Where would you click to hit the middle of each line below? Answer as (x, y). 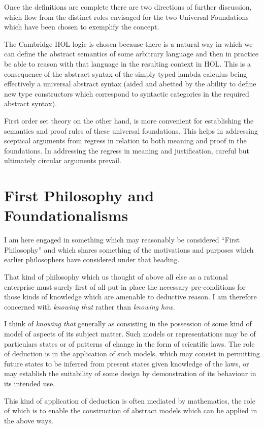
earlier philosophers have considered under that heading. (92, 259)
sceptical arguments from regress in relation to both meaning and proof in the (125, 141)
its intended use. (30, 383)
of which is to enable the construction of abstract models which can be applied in (131, 410)
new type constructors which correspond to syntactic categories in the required (127, 93)
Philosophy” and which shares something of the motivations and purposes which (129, 249)
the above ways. (29, 420)
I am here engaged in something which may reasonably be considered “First (122, 240)
